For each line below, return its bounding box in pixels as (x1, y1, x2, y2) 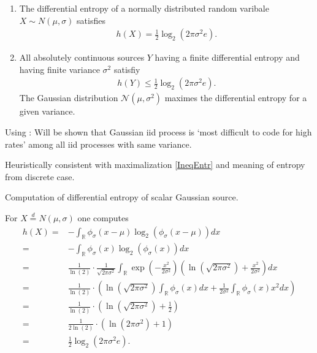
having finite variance (19, 63, 100, 75)
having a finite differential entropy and (155, 51, 300, 64)
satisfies (77, 13, 105, 26)
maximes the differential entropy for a (164, 91, 307, 104)
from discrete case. (5, 170, 75, 183)
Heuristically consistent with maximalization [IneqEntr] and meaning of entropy (5, 158, 305, 171)
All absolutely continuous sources (19, 51, 145, 64)
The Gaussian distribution (19, 91, 118, 104)
